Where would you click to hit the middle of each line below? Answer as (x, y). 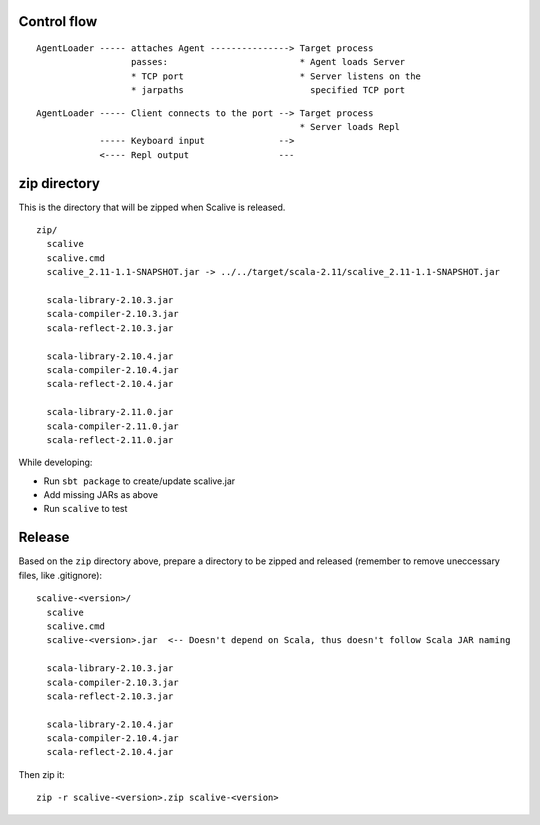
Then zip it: (41, 774)
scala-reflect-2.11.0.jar (110, 439)
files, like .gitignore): (60, 575)
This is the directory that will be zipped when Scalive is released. (152, 207)
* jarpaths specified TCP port (268, 90)
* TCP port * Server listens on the (276, 76)
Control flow (58, 21)
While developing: (55, 462)
